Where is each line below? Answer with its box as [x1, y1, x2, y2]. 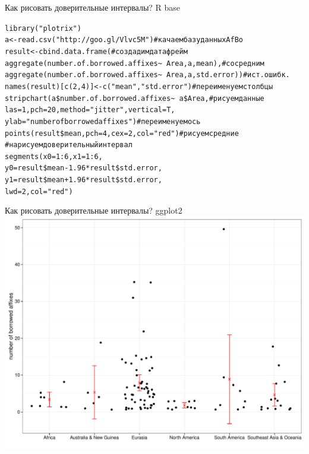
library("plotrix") [5, 24, 81, 33]
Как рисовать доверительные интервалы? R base [5, 1, 181, 13]
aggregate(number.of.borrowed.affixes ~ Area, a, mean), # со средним [5, 59, 264, 68]
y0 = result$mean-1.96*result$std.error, [5, 164, 162, 173]
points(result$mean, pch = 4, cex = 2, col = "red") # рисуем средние [5, 129, 239, 138]
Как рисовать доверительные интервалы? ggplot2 [5, 204, 182, 217]
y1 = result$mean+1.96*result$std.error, [5, 176, 162, 185]
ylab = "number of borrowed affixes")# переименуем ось [5, 117, 201, 126]
